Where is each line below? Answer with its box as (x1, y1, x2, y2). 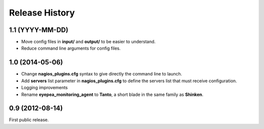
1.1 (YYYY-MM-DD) (9, 26, 68, 34)
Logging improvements (21, 85, 68, 91)
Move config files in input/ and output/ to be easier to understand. (21, 39, 156, 45)
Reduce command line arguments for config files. (21, 45, 121, 51)
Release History (9, 7, 75, 18)
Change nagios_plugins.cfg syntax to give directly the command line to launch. (21, 71, 182, 77)
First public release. (9, 117, 49, 123)
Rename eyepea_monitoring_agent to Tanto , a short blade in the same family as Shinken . (21, 92, 204, 97)
